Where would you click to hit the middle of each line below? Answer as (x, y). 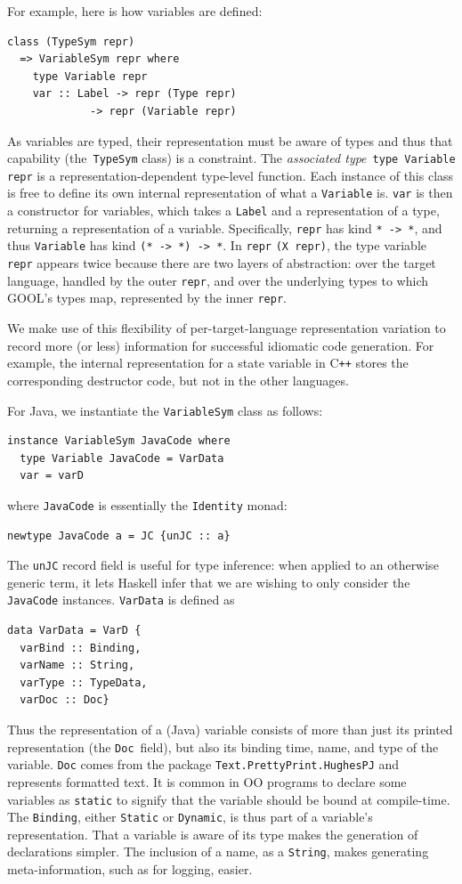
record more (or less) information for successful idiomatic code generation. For (221, 345)
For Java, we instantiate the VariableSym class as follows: (165, 410)
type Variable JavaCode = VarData (122, 458)
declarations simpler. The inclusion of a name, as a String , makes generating (218, 852)
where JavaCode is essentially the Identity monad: (147, 504)
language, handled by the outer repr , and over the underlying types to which (218, 280)
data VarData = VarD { (74, 631)
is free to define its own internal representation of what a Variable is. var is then (230, 193)
